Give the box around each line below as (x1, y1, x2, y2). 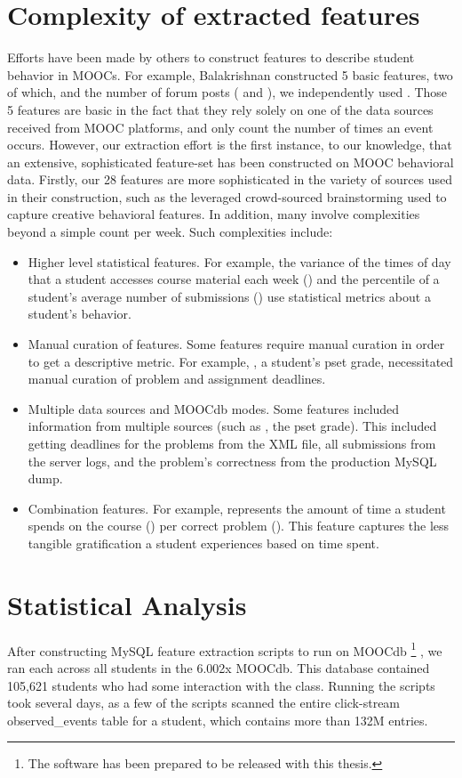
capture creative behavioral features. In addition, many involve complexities (7, 205, 420, 223)
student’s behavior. (28, 304, 131, 323)
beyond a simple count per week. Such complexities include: (7, 223, 333, 241)
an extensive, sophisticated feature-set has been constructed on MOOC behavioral (7, 152, 454, 171)
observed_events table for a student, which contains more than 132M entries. (7, 710, 428, 729)
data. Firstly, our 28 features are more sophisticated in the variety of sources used (7, 170, 453, 189)
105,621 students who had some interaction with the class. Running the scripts (7, 676, 435, 694)
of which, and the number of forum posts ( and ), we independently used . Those (7, 83, 448, 101)
